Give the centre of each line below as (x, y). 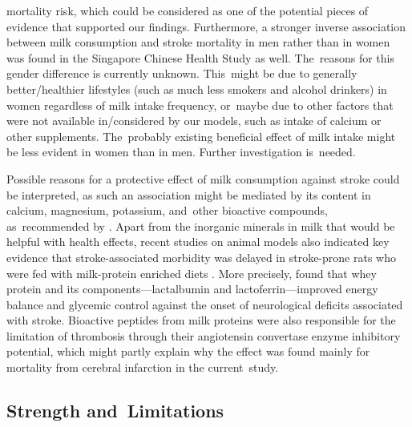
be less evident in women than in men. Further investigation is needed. (181, 152)
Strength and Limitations (115, 411)
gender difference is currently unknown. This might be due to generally (182, 73)
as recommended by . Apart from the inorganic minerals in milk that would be (201, 226)
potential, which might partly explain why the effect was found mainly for (188, 351)
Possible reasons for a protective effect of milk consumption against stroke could (203, 178)
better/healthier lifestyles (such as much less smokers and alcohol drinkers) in (197, 89)
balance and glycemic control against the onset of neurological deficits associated (205, 304)
